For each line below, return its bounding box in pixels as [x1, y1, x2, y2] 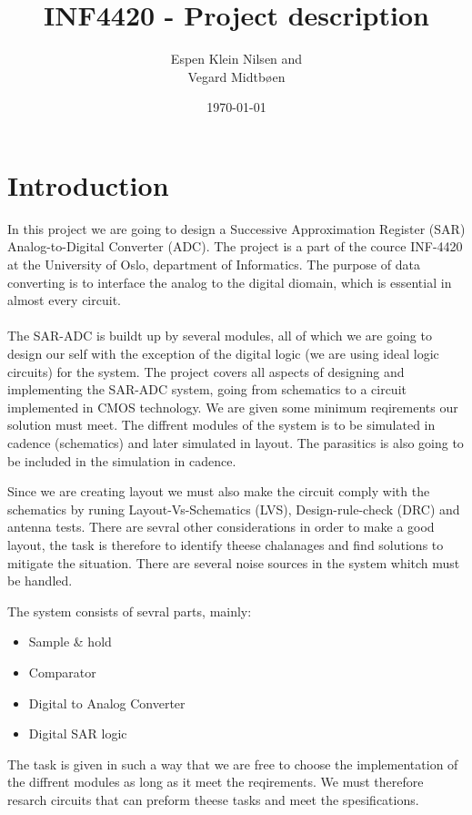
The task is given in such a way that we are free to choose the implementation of [7, 754, 458, 773]
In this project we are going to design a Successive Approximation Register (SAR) [7, 219, 466, 238]
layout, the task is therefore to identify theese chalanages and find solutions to [7, 535, 444, 554]
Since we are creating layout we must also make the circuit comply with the [7, 482, 430, 501]
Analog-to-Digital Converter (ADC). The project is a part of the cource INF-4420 [7, 237, 463, 256]
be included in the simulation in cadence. [7, 451, 236, 470]
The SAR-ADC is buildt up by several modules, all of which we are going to [7, 326, 432, 345]
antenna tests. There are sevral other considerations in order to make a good [7, 517, 435, 536]
